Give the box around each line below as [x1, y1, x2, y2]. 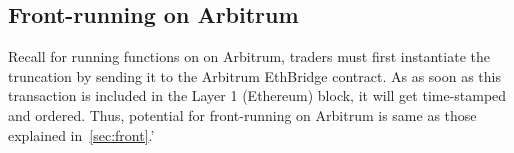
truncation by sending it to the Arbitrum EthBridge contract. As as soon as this [8, 65, 502, 86]
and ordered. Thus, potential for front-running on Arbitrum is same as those [8, 104, 477, 125]
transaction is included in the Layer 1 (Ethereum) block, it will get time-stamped [8, 85, 507, 106]
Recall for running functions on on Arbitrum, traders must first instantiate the [8, 46, 490, 67]
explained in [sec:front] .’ [8, 124, 155, 145]
